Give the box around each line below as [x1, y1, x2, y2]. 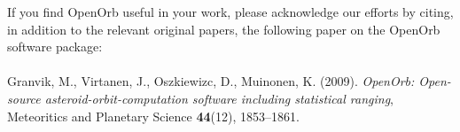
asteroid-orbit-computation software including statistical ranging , [44, 89, 394, 107]
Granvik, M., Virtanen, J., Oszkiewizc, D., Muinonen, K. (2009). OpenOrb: [7, 72, 415, 90]
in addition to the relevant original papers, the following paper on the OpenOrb [7, 19, 441, 38]
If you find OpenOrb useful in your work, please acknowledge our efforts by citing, [7, 3, 454, 20]
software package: [7, 37, 103, 56]
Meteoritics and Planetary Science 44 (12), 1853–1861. [7, 106, 300, 125]
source [7, 89, 41, 107]
